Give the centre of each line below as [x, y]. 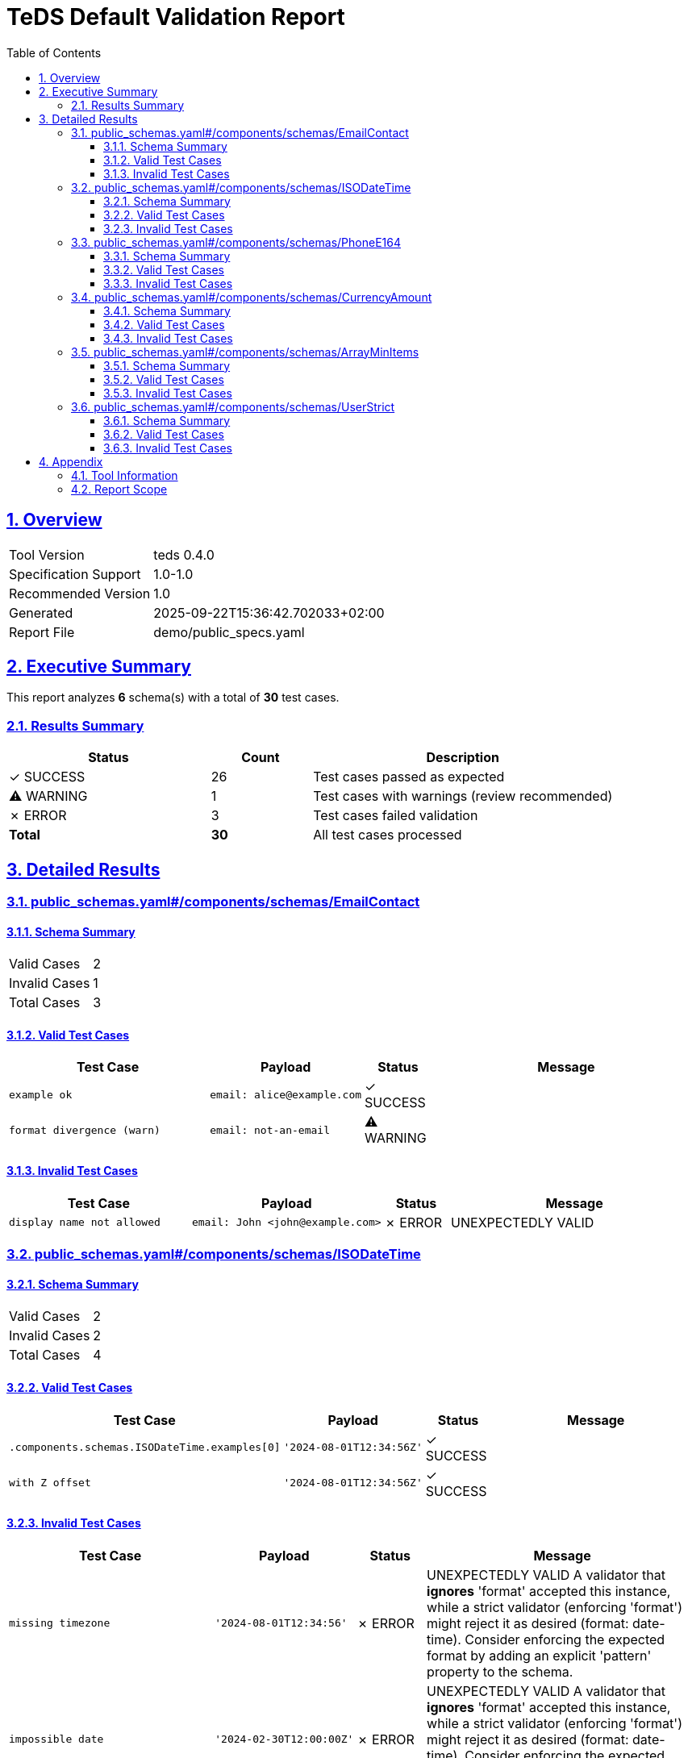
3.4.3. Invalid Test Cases [168, 338]
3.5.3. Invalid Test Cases [168, 393]
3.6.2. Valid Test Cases [164, 434]
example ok [41, 1094]
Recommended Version [80, 593]
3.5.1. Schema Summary [167, 365]
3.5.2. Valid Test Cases [164, 379]
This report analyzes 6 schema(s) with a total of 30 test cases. [173, 698]
